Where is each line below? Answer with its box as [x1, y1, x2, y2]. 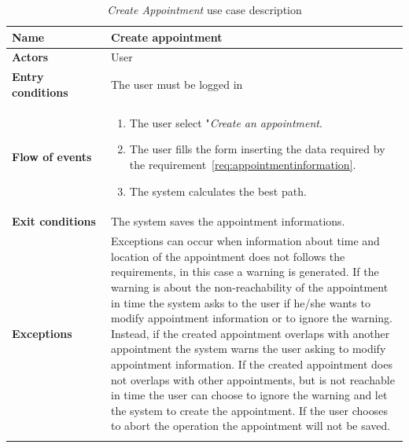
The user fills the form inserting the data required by [129, 141, 385, 157]
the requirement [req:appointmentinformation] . [129, 156, 356, 172]
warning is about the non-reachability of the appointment [111, 278, 389, 295]
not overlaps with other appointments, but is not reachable [111, 371, 395, 387]
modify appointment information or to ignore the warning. [111, 310, 392, 326]
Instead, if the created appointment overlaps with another [111, 325, 390, 341]
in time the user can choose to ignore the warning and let [111, 387, 388, 403]
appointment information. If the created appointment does [111, 355, 392, 372]
